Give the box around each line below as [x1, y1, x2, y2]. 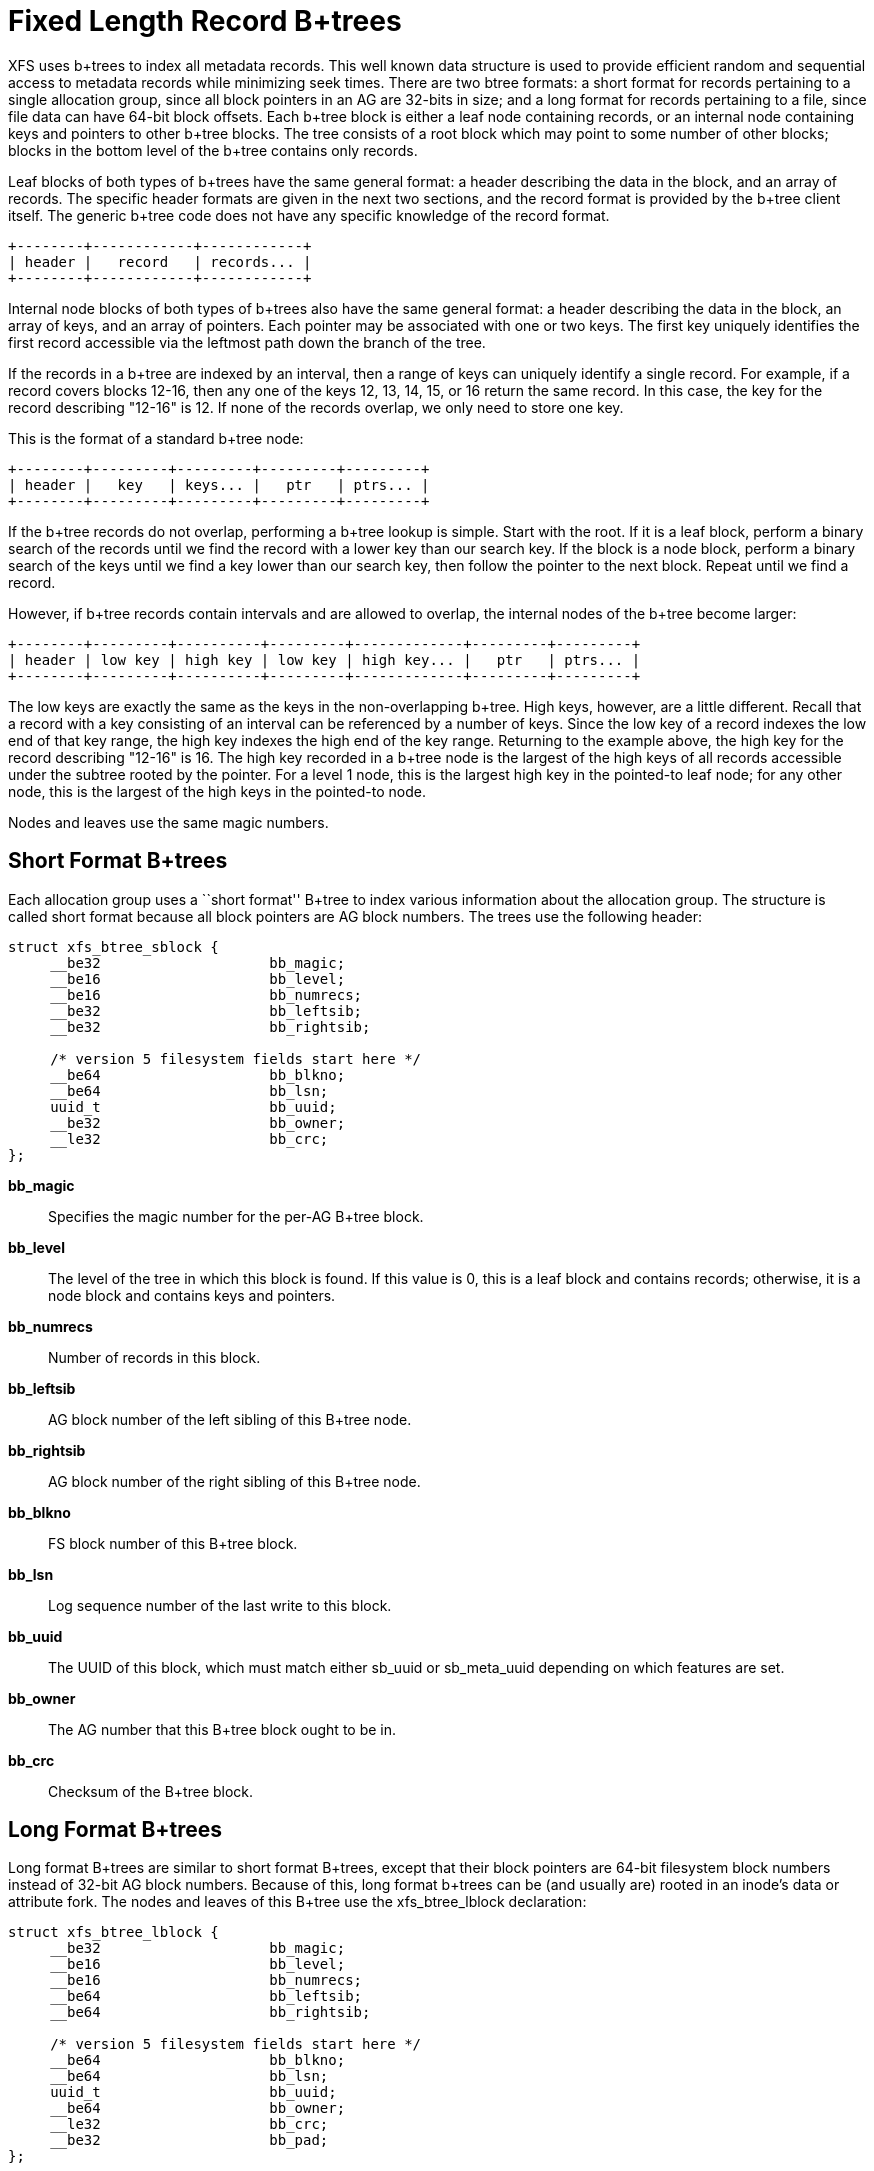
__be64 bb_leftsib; [50, 1988, 363, 2005]
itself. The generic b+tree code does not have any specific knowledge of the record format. [8, 206, 610, 224]
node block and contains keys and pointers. [48, 1286, 336, 1304]
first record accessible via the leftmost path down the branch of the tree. [8, 333, 486, 351]
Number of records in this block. [48, 1348, 261, 1366]
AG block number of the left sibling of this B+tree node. [48, 1410, 412, 1428]
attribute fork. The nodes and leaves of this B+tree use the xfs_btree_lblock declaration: [8, 1893, 587, 1911]
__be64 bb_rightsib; [50, 2004, 371, 2021]
